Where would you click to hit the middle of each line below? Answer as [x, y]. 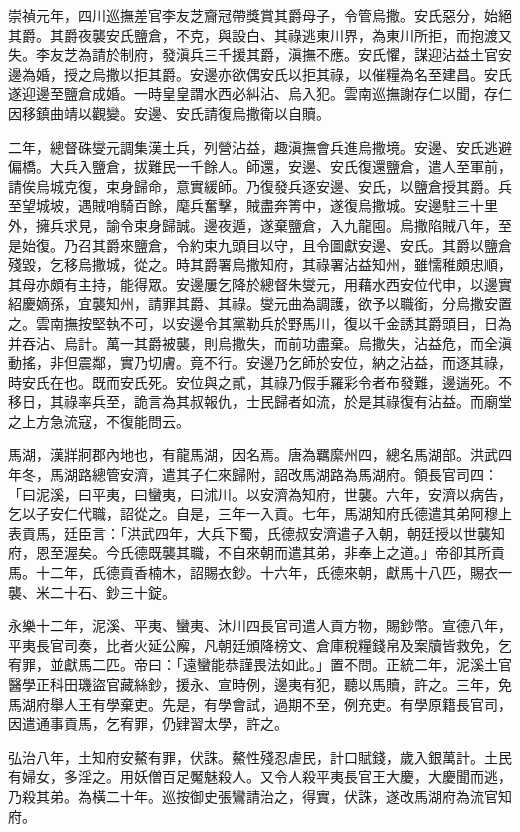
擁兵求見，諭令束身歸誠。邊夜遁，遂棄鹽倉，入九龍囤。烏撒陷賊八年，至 [273, 224]
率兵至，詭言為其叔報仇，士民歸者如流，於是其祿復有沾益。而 [280, 401]
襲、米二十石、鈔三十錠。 [92, 591]
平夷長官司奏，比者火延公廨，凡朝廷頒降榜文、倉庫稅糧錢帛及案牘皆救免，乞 [260, 644]
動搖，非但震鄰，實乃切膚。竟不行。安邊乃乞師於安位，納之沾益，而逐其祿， [260, 362]
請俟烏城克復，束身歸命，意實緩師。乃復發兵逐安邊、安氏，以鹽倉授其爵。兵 [260, 185]
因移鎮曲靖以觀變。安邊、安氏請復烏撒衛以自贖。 [169, 112]
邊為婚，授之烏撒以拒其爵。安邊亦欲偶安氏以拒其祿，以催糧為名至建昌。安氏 [260, 73]
